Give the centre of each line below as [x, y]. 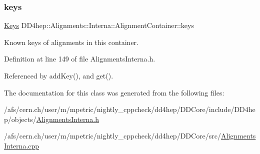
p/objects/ [20, 119]
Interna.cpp [22, 145]
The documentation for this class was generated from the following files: [114, 92]
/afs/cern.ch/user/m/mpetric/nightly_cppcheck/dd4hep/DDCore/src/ [113, 136]
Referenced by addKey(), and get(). [59, 75]
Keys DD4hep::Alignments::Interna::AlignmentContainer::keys [99, 25]
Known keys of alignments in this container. [71, 42]
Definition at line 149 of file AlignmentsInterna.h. [80, 59]
